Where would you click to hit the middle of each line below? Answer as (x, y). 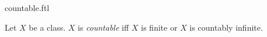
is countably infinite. (226, 27)
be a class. (47, 27)
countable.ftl (27, 8)
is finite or (159, 27)
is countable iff (103, 27)
